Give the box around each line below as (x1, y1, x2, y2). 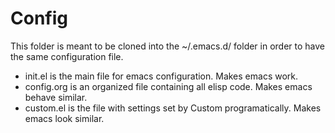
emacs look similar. (24, 112, 105, 124)
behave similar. (24, 91, 88, 103)
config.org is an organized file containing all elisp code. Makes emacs (24, 80, 313, 92)
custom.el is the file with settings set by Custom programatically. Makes (24, 102, 322, 114)
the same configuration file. (10, 50, 124, 62)
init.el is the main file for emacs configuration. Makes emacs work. (24, 70, 299, 82)
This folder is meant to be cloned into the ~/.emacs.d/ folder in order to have (10, 40, 326, 52)
